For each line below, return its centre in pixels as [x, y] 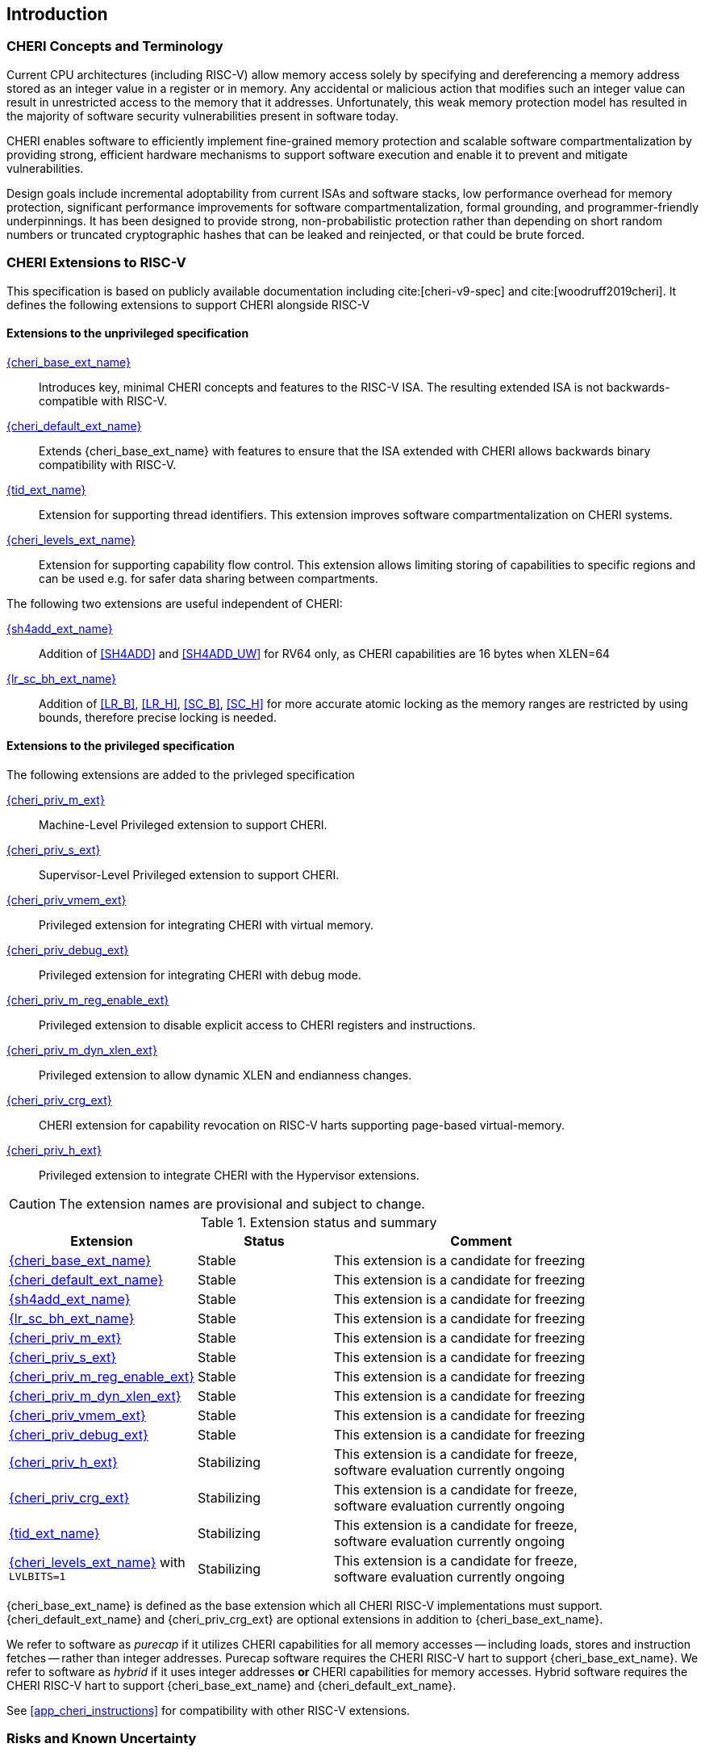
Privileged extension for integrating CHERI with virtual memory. [206, 924]
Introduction [57, 14]
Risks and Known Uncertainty [102, 1739]
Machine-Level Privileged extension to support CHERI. [183, 824]
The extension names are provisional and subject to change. [242, 1203]
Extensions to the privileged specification [121, 746]
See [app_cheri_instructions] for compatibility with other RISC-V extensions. [209, 1710]
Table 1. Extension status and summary [319, 1222]
